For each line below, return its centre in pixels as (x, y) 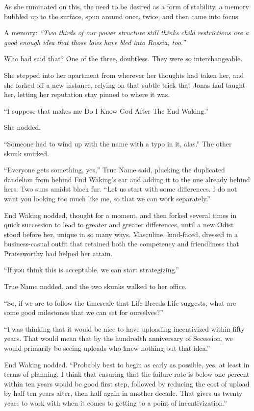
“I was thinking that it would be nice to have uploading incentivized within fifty (124, 328)
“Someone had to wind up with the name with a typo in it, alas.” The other (118, 143)
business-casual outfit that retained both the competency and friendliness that (122, 244)
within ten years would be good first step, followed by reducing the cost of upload (127, 383)
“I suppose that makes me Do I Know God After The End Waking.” (106, 110)
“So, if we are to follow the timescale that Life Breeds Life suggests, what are (120, 302)
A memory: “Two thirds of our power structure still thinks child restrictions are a (127, 33)
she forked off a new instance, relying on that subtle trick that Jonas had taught (125, 85)
